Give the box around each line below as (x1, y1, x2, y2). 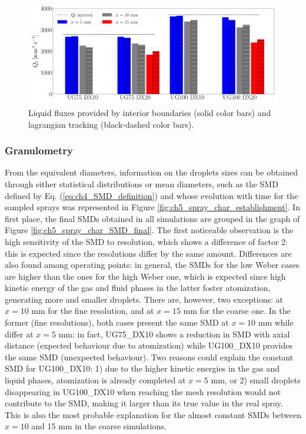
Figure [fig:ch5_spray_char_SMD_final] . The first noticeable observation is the (5, 224, 294, 236)
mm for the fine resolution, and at (31, 304, 154, 317)
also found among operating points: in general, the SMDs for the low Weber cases (5, 259, 300, 271)
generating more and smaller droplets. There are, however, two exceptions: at (5, 293, 283, 305)
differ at (5, 327, 34, 340)
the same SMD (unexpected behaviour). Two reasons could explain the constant (5, 350, 294, 363)
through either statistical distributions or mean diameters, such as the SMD (5, 177, 278, 190)
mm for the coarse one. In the (183, 304, 291, 317)
